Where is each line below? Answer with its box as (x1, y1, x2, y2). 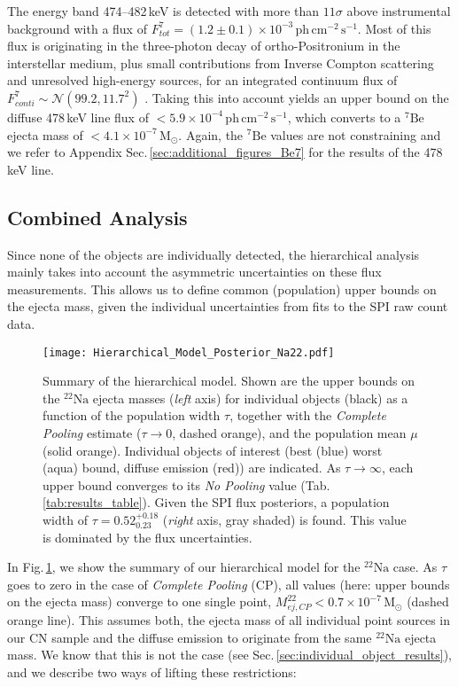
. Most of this (357, 19, 431, 37)
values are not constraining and (270, 125, 441, 144)
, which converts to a (287, 107, 401, 126)
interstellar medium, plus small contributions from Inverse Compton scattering (7, 53, 434, 72)
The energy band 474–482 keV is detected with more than (7, 2, 320, 20)
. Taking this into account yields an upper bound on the (144, 88, 449, 106)
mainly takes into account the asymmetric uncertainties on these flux (7, 262, 382, 281)
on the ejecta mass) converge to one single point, (7, 592, 272, 611)
